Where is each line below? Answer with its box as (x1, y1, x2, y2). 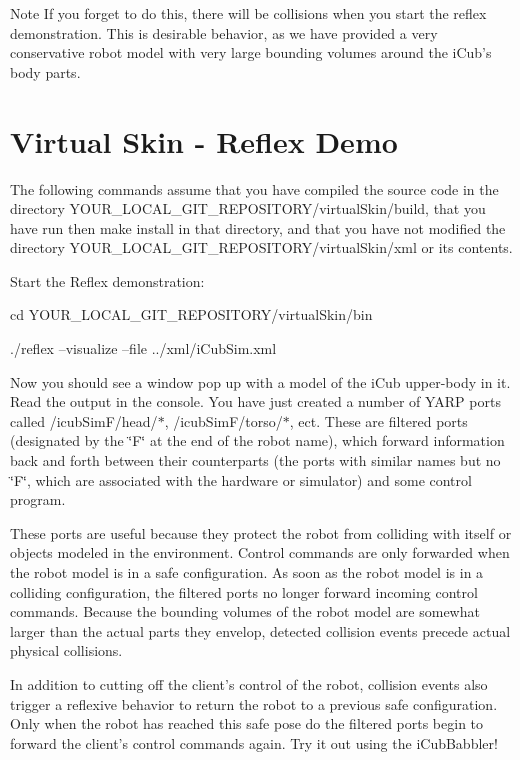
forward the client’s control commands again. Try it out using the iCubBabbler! (10, 732, 498, 753)
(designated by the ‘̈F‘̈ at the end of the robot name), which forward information (10, 430, 505, 451)
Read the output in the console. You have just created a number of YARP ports (10, 391, 501, 412)
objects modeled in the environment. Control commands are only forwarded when (10, 542, 510, 563)
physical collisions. (10, 640, 123, 661)
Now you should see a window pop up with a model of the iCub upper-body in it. (10, 371, 511, 392)
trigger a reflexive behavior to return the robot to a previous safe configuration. (10, 693, 498, 714)
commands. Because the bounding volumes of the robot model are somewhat (10, 601, 480, 622)
